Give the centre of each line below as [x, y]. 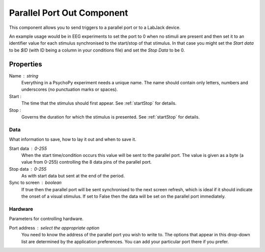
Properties [26, 64]
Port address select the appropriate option [54, 227]
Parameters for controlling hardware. [46, 219]
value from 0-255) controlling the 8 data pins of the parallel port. [87, 162]
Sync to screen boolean [35, 183]
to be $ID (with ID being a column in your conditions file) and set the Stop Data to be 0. [97, 50]
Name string [24, 76]
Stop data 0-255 [28, 169]
